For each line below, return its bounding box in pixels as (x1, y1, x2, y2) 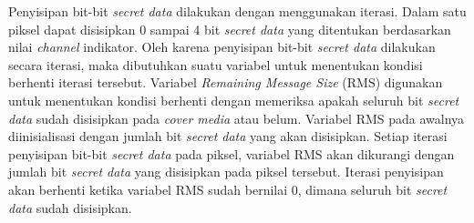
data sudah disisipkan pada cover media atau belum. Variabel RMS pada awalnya (8, 108, 465, 127)
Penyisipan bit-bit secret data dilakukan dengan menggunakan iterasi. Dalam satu (8, 2, 467, 20)
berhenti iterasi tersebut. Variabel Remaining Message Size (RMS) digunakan (8, 73, 443, 92)
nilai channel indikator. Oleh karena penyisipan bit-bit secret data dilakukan (8, 37, 436, 56)
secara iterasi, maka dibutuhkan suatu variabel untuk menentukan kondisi (8, 55, 423, 74)
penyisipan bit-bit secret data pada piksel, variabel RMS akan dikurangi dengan (8, 144, 455, 163)
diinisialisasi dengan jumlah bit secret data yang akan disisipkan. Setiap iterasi (8, 127, 448, 146)
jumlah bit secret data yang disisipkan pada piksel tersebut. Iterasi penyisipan (8, 162, 444, 181)
